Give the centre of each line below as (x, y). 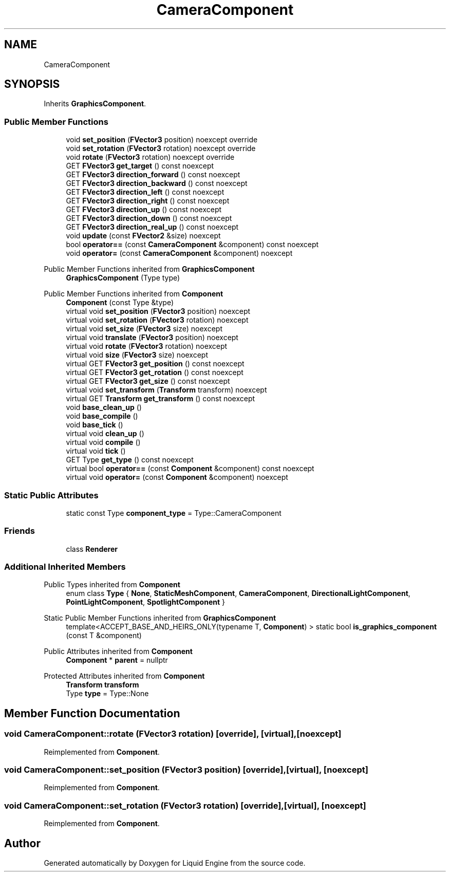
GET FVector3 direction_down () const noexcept (149, 218)
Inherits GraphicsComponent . (95, 104)
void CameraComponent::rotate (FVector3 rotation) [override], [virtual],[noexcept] (173, 734)
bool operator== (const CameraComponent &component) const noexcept (192, 245)
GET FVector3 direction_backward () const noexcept (157, 183)
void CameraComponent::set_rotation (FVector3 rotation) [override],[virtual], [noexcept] (185, 805)
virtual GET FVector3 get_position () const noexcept (155, 364)
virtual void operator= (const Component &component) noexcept (177, 477)
